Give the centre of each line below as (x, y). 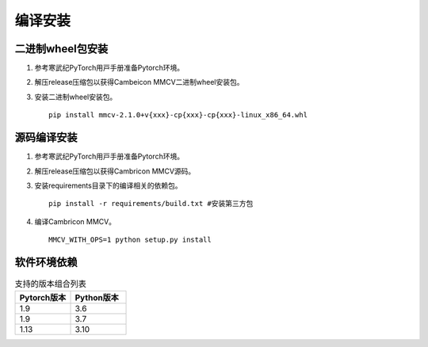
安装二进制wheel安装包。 (76, 97)
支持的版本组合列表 (51, 284)
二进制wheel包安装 (61, 49)
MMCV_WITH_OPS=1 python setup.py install (130, 240)
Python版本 (97, 298)
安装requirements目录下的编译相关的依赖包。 (108, 185)
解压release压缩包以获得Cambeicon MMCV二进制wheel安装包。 (139, 82)
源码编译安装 (46, 137)
